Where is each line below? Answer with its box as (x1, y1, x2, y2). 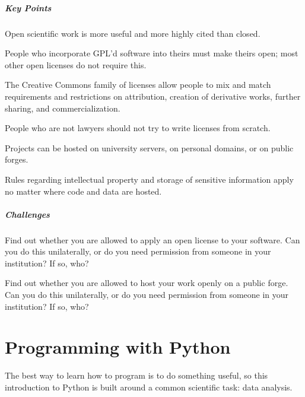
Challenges (5, 208, 50, 220)
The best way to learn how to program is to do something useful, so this (5, 369, 268, 382)
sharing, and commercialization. (5, 101, 120, 114)
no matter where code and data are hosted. (5, 185, 162, 197)
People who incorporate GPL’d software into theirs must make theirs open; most (5, 47, 298, 59)
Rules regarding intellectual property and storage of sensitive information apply (5, 173, 294, 185)
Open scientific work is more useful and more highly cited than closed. (5, 27, 260, 39)
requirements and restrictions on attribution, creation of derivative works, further (5, 90, 301, 102)
